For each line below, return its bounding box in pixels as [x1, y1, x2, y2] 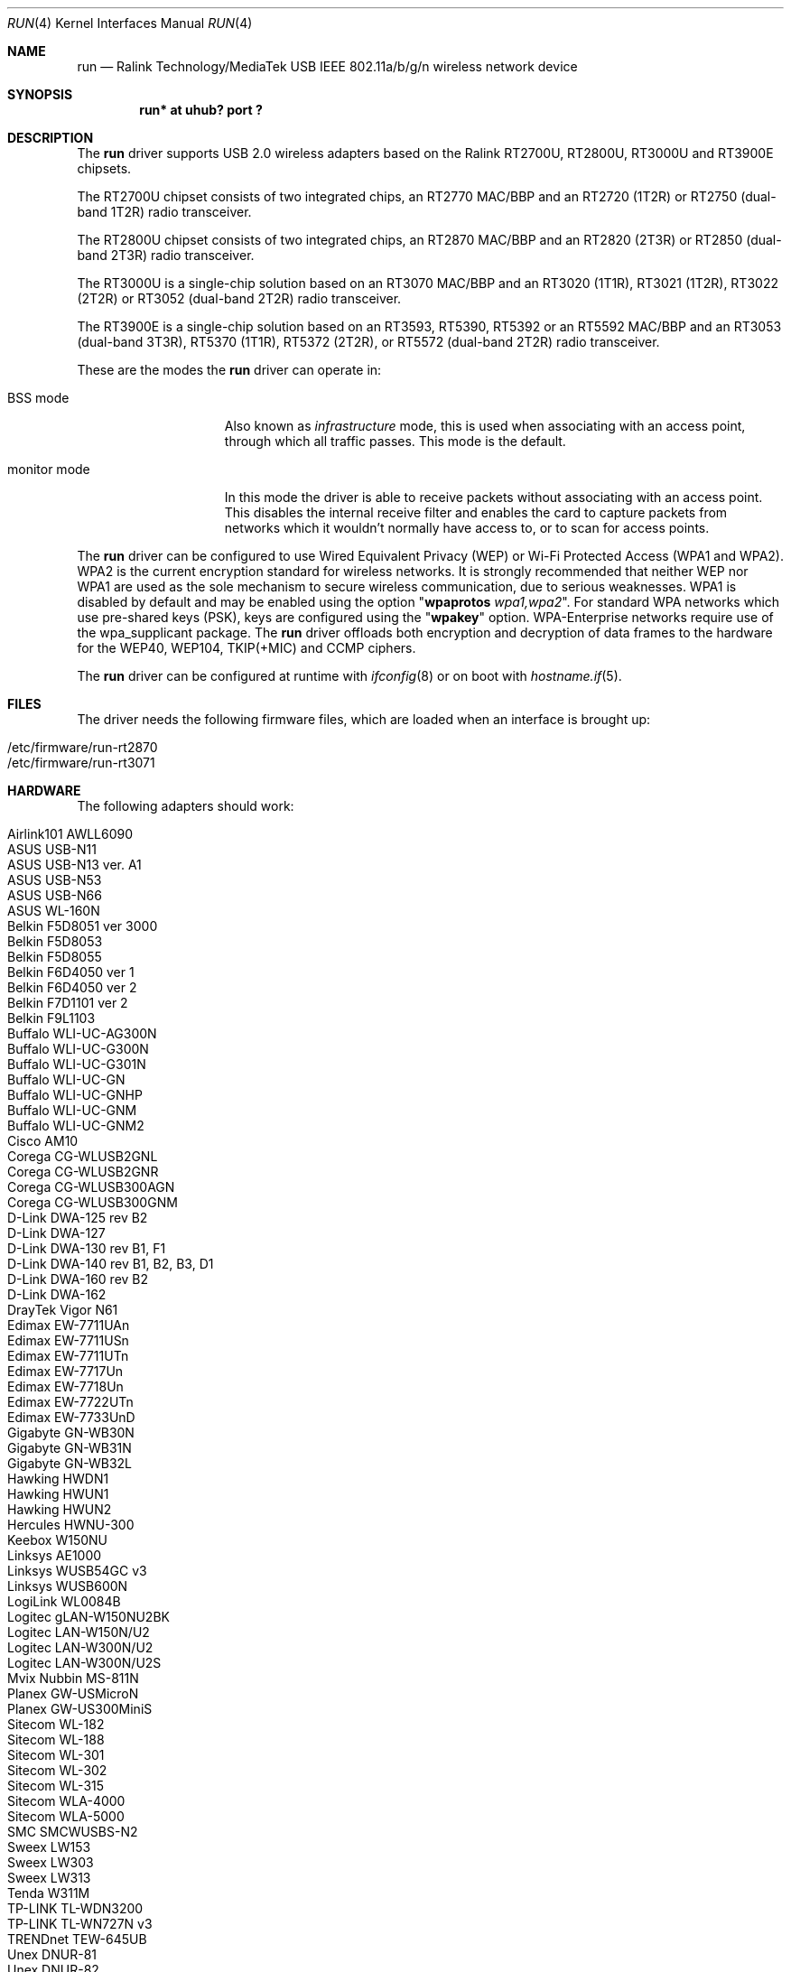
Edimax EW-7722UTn [7, 1394, 134, 1409]
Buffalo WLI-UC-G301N [7, 1056, 146, 1072]
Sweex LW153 [7, 1839, 91, 1855]
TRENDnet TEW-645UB [7, 1931, 147, 1947]
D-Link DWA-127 [7, 1225, 106, 1241]
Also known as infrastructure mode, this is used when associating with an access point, [224, 418, 746, 433]
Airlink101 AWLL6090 [7, 826, 134, 842]
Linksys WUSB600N [7, 1578, 128, 1594]
